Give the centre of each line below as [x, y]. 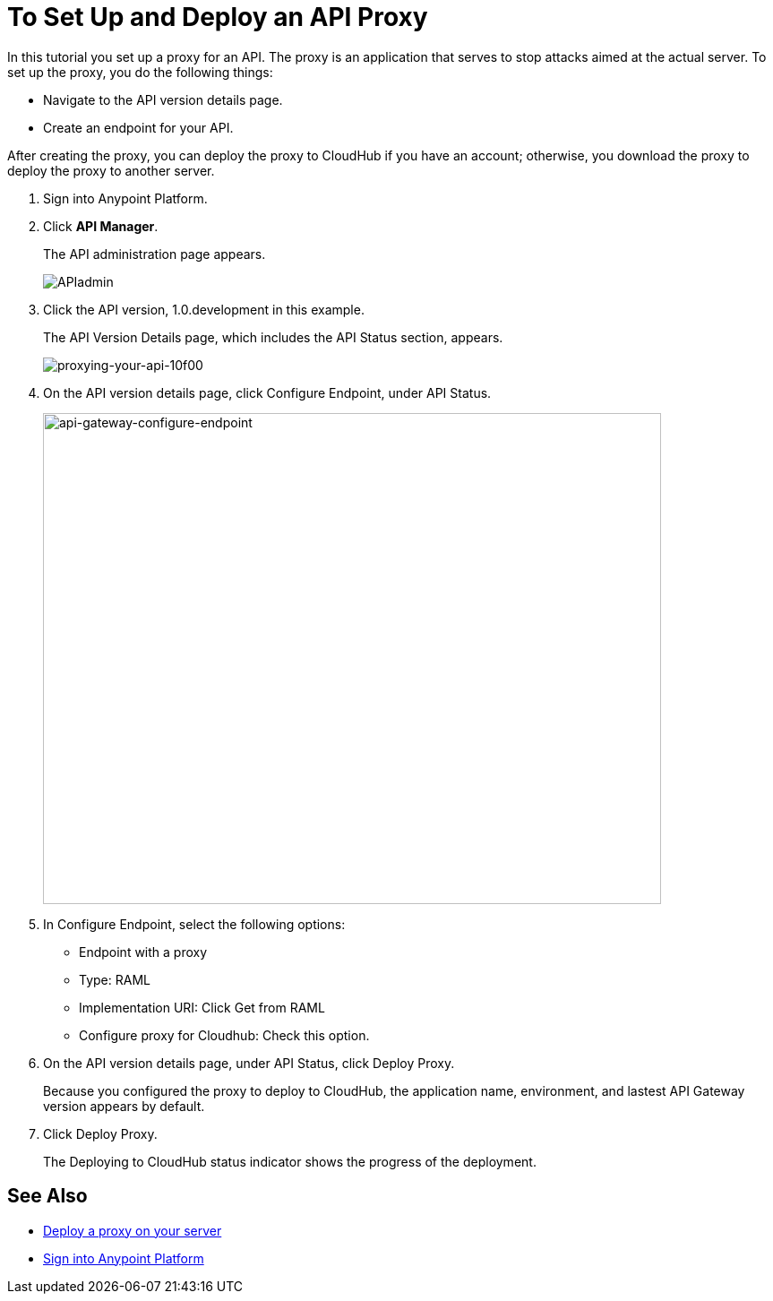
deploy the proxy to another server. [111, 170]
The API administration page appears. [155, 254]
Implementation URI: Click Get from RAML [202, 1007]
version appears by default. [124, 1106]
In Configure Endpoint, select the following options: [194, 924]
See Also [47, 1196]
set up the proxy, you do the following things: [140, 72]
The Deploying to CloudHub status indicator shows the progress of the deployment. [290, 1161]
